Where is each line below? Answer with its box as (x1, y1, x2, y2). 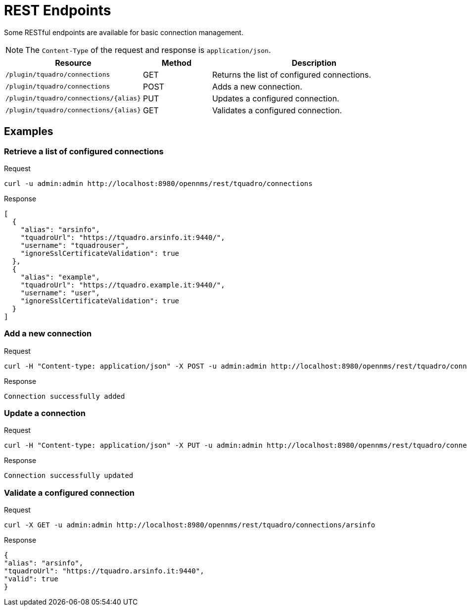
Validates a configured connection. (212, 105, 342, 115)
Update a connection (4, 408, 86, 419)
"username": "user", (20, 288, 100, 297)
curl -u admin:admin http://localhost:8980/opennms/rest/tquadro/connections (4, 179, 313, 188)
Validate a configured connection (4, 487, 135, 498)
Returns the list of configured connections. (212, 69, 372, 80)
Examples (4, 125, 53, 138)
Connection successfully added (4, 392, 125, 400)
